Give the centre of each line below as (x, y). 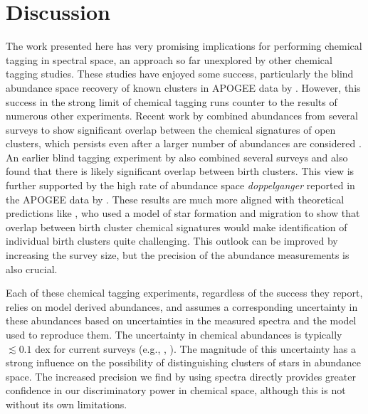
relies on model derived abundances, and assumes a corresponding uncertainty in (182, 306)
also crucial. (32, 269)
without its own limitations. (67, 404)
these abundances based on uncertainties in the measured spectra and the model (181, 320)
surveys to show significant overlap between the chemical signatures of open (171, 129)
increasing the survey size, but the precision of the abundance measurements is (178, 255)
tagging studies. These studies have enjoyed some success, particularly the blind (180, 74)
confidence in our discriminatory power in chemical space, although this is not (176, 390)
